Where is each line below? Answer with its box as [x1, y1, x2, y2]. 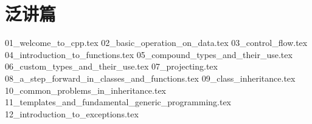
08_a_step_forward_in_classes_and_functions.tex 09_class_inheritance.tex [5, 71, 296, 84]
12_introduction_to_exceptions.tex [5, 107, 139, 120]
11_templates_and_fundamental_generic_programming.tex [5, 96, 232, 108]
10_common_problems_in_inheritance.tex [5, 83, 167, 96]
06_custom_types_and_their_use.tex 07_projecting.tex [5, 60, 218, 73]
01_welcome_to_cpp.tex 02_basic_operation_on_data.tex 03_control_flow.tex [5, 36, 308, 49]
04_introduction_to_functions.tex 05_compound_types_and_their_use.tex [5, 48, 293, 60]
